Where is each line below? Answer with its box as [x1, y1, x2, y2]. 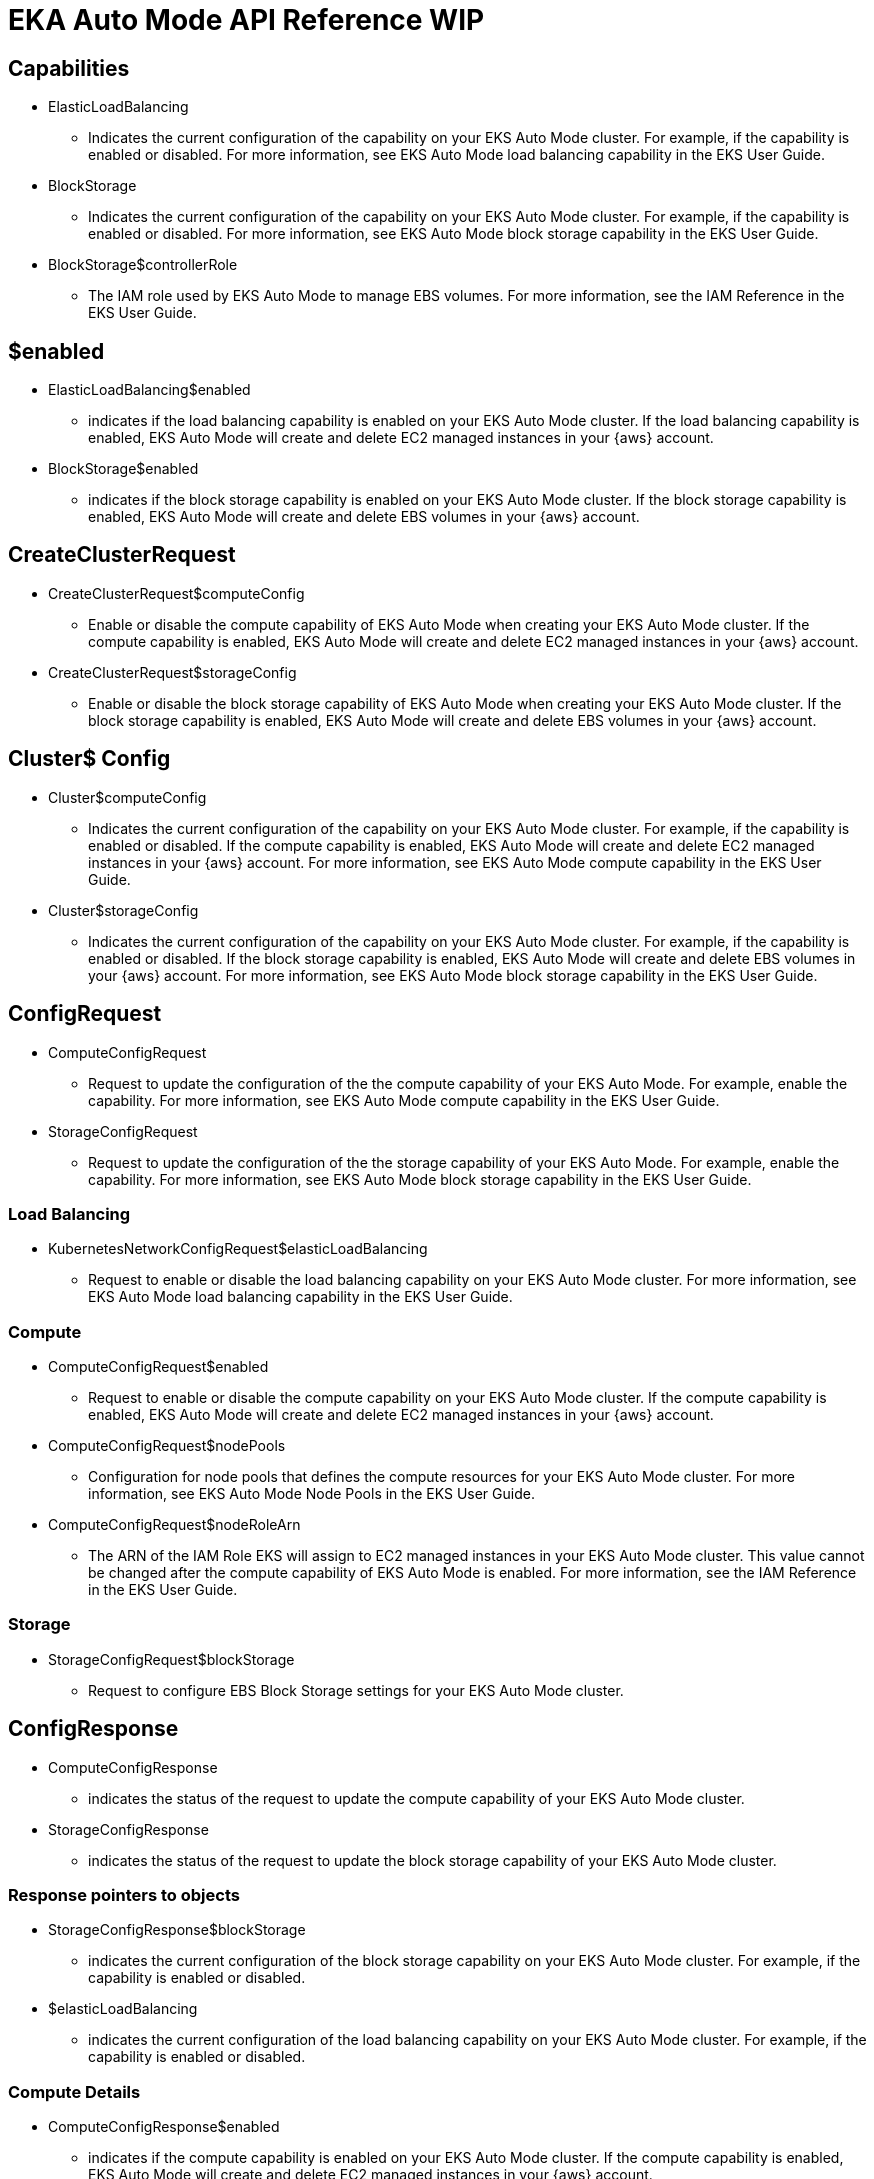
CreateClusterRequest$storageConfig [48, 663, 297, 681]
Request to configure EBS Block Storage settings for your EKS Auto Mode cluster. [88, 1681, 624, 1699]
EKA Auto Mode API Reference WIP [8, 3, 485, 37]
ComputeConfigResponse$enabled [48, 2118, 280, 2136]
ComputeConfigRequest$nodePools [48, 1437, 286, 1455]
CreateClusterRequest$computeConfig [48, 584, 305, 602]
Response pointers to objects [8, 1885, 240, 1906]
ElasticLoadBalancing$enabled [48, 381, 251, 399]
